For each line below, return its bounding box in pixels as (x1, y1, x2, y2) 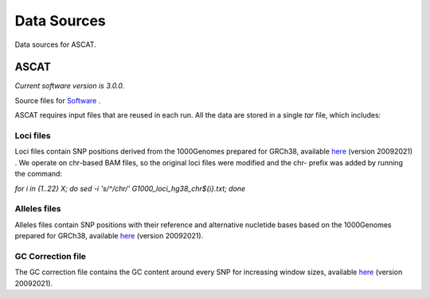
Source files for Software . (14, 95, 101, 105)
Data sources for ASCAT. (14, 40, 97, 49)
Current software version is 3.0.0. (14, 81, 125, 91)
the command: (14, 169, 63, 179)
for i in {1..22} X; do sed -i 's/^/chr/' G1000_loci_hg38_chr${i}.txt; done (14, 184, 246, 193)
